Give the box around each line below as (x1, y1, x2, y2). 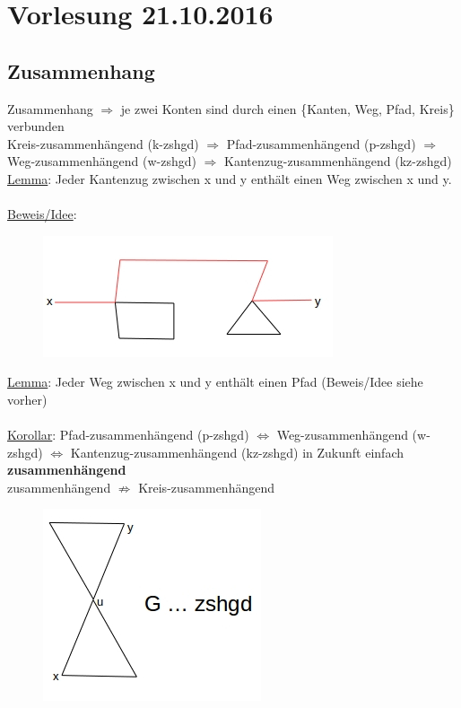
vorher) (7, 389, 48, 408)
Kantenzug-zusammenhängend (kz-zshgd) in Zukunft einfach (70, 442, 404, 461)
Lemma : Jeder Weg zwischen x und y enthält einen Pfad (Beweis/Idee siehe (7, 372, 423, 391)
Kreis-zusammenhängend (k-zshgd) (7, 134, 199, 153)
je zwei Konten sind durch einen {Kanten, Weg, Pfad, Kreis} (120, 99, 455, 118)
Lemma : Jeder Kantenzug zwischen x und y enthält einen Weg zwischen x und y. (7, 169, 452, 188)
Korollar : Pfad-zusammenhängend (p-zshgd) (7, 425, 249, 444)
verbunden (7, 117, 65, 135)
